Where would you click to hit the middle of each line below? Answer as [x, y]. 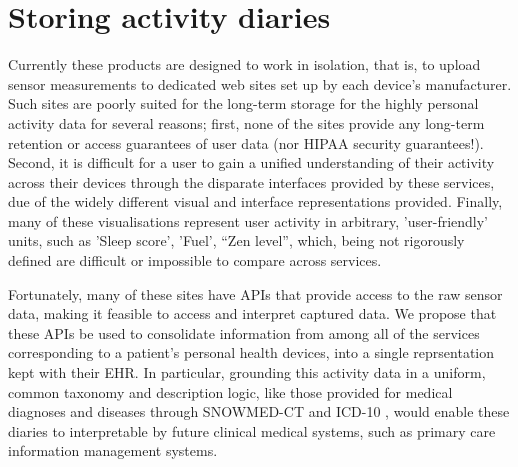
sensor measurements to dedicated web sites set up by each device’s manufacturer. [260, 83]
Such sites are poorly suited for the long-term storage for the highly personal [243, 103]
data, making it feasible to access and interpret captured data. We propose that [252, 313]
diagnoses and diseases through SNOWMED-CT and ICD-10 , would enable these [259, 411]
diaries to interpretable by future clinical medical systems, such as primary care [252, 430]
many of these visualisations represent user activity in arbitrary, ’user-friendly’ [248, 220]
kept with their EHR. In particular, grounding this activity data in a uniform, [247, 372]
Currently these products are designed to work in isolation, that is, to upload [244, 64]
